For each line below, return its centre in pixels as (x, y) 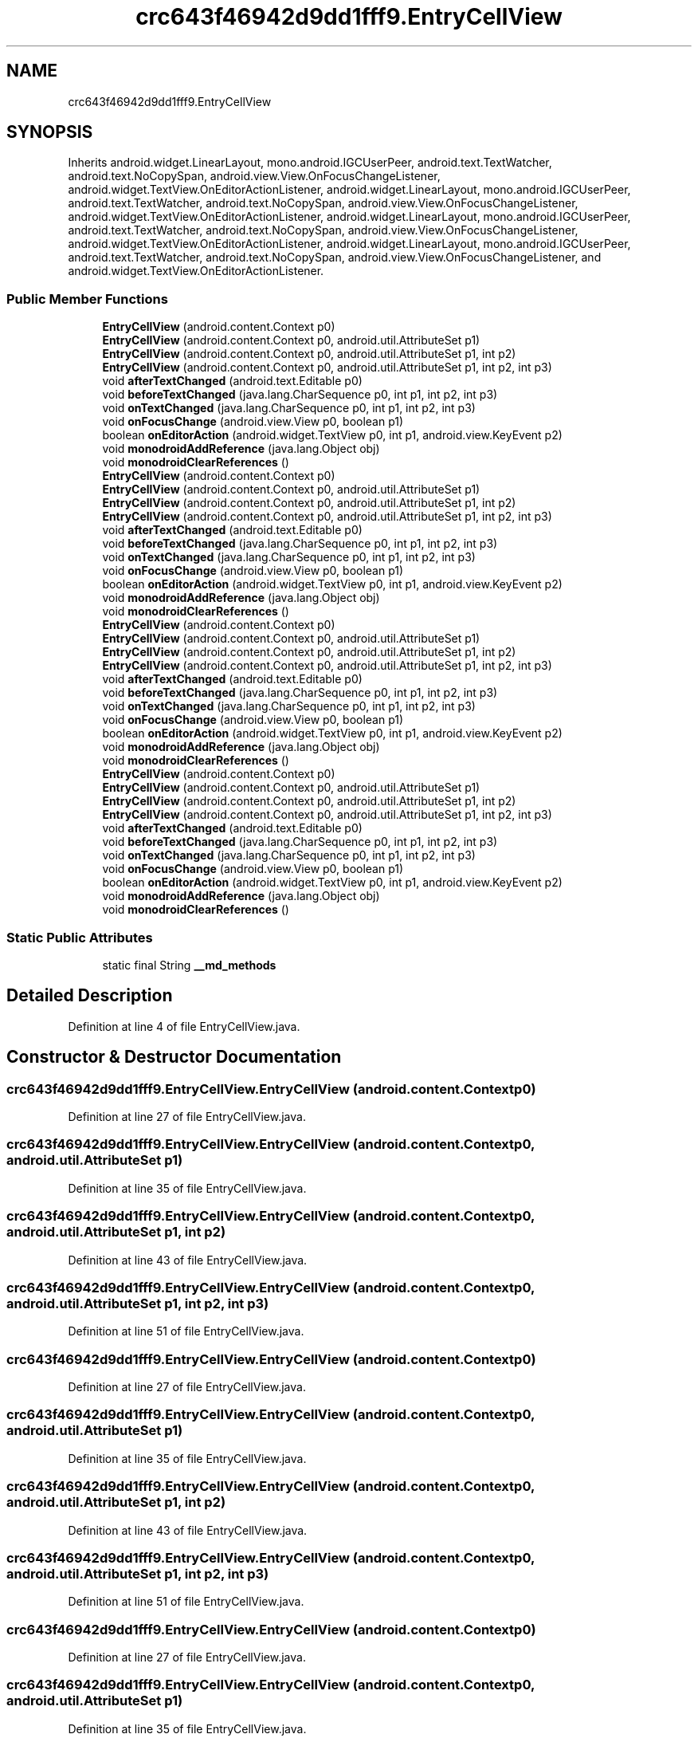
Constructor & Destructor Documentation (174, 1057)
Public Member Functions (87, 299)
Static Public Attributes (80, 937)
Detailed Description (90, 996)
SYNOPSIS (50, 132)
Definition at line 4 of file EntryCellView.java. (184, 1026)
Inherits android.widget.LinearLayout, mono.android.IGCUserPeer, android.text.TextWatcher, (310, 163)
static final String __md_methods (189, 965)
